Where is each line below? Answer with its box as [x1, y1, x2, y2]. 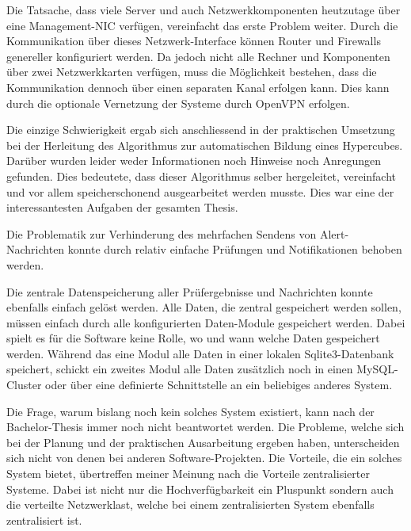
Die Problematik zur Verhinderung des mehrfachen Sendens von [6, 225, 317, 242]
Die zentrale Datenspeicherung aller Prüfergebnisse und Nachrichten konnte [6, 283, 373, 300]
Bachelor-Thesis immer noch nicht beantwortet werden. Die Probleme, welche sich [6, 418, 405, 435]
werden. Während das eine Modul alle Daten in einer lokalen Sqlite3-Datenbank [6, 345, 394, 361]
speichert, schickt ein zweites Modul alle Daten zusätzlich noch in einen [6, 361, 353, 377]
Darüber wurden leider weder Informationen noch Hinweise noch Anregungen [6, 152, 382, 169]
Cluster [6, 376, 42, 393]
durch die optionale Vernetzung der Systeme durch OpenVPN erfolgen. [6, 94, 350, 111]
